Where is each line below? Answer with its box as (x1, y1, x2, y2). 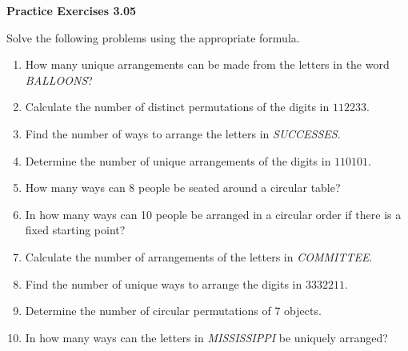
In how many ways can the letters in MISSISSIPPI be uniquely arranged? (25, 329, 388, 345)
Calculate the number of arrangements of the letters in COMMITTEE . (25, 248, 373, 265)
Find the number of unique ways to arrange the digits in (25, 275, 302, 292)
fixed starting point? (25, 221, 126, 238)
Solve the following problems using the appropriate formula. (6, 29, 300, 46)
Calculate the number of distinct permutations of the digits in (25, 98, 330, 115)
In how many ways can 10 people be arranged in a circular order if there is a (25, 205, 402, 222)
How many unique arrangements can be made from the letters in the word (25, 56, 390, 73)
